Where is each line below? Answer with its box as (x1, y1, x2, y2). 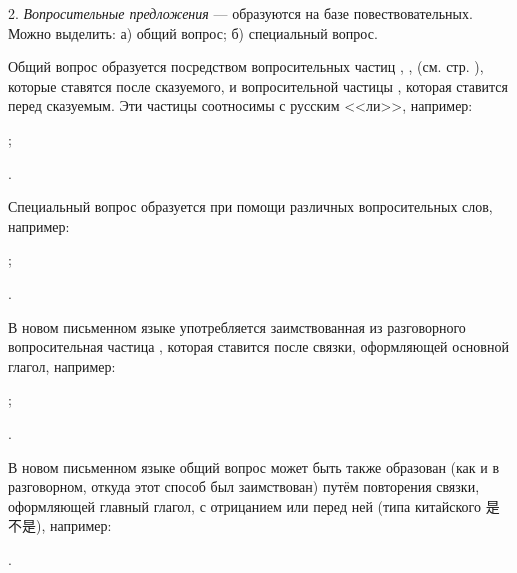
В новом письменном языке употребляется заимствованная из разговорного (8, 316, 466, 337)
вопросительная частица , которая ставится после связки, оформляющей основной (8, 336, 509, 357)
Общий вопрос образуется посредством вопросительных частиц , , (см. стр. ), (8, 56, 484, 77)
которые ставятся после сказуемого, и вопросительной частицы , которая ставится (8, 75, 508, 96)
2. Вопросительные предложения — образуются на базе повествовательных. (8, 3, 473, 23)
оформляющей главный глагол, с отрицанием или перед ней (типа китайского (8, 495, 481, 516)
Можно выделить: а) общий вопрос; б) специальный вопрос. (8, 22, 378, 43)
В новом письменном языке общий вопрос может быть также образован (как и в (8, 456, 500, 477)
